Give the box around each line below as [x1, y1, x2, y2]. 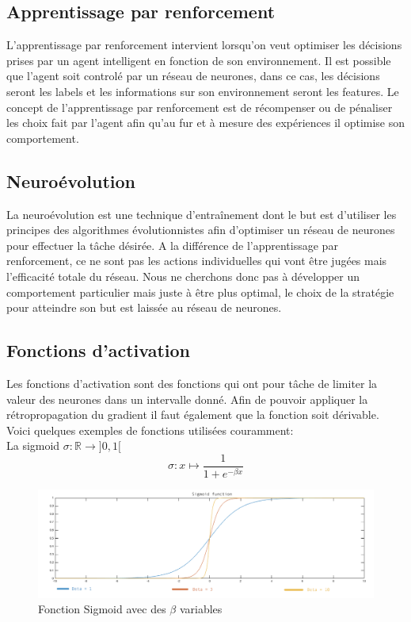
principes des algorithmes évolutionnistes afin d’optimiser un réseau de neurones [6, 221, 395, 238]
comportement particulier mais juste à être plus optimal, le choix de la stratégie [6, 283, 394, 300]
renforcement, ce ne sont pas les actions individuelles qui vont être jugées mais [6, 252, 387, 269]
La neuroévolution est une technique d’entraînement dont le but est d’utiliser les [6, 205, 397, 222]
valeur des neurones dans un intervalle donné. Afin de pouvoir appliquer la [6, 390, 368, 407]
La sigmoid [6, 437, 60, 454]
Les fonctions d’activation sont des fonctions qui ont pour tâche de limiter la [6, 374, 378, 391]
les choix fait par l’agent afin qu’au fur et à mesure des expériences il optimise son [6, 114, 405, 131]
